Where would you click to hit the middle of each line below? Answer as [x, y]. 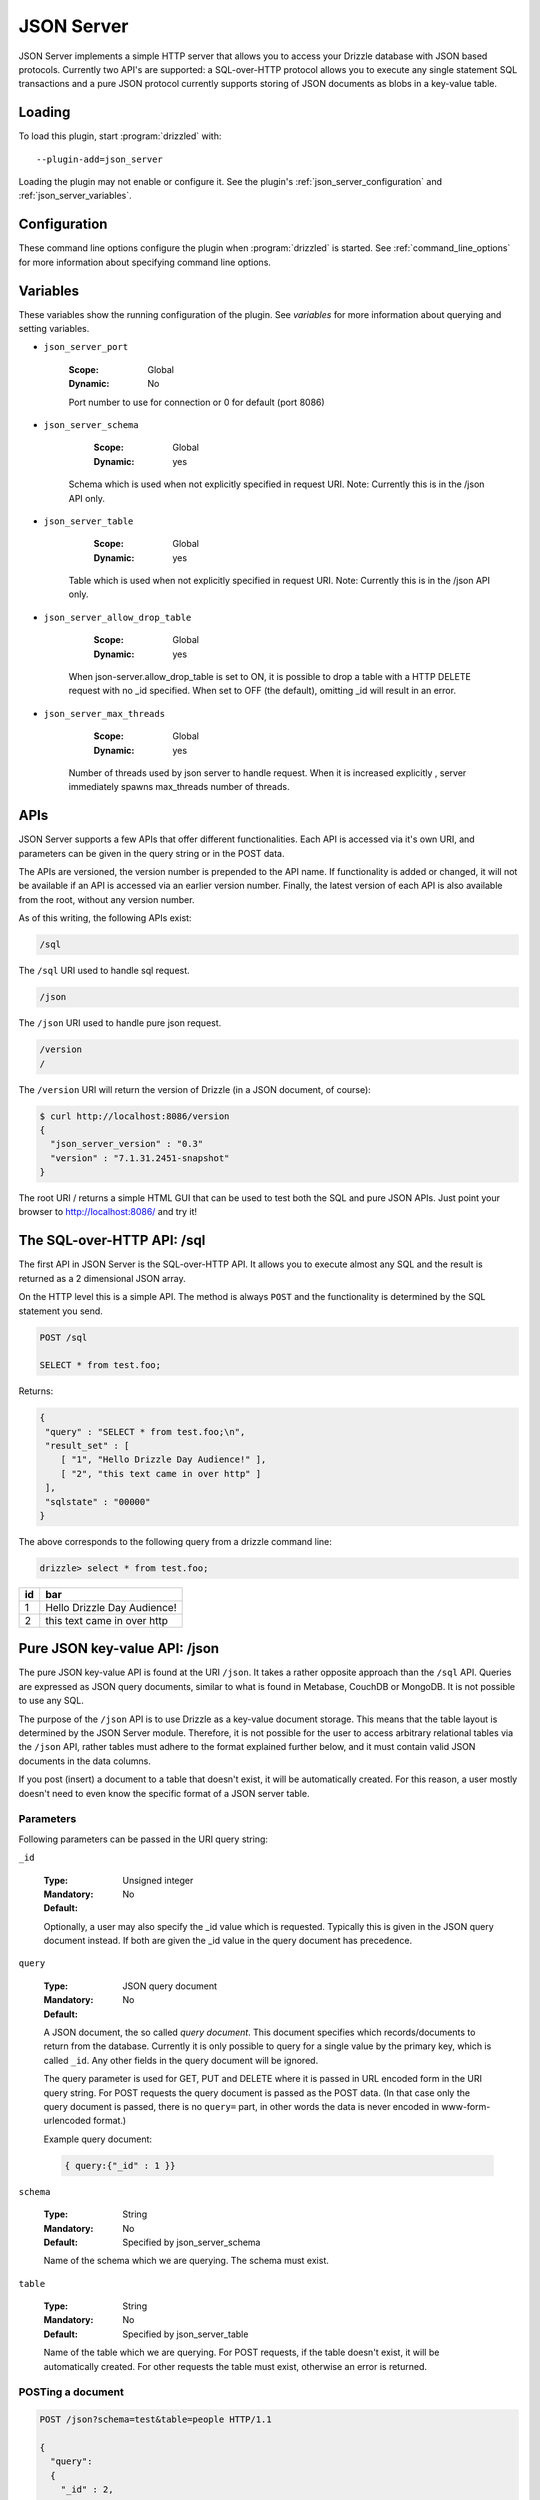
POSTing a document [71, 2392]
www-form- [466, 2106]
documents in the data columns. [85, 1761]
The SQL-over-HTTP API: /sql [112, 1240]
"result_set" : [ [87, 1446]
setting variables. [54, 328]
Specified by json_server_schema [191, 2242]
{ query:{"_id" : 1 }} [120, 2165]
